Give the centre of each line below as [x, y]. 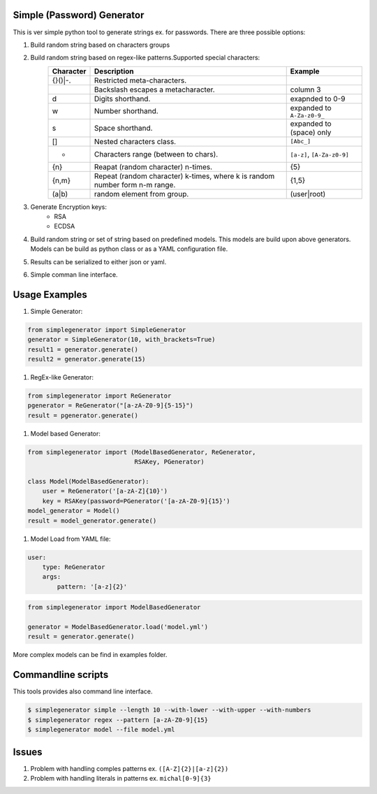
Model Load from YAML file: [71, 539]
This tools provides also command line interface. [83, 691]
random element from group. [142, 194]
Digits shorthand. [123, 99]
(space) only [311, 132]
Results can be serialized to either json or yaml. [98, 261]
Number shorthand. [126, 111]
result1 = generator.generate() [83, 349]
